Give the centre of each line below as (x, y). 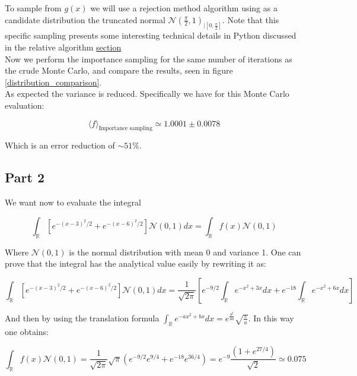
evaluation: (25, 105)
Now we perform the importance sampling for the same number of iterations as (149, 59)
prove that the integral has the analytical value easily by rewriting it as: (136, 263)
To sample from (33, 8)
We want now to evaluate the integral (73, 202)
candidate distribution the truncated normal (85, 19)
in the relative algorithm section (63, 47)
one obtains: (27, 331)
